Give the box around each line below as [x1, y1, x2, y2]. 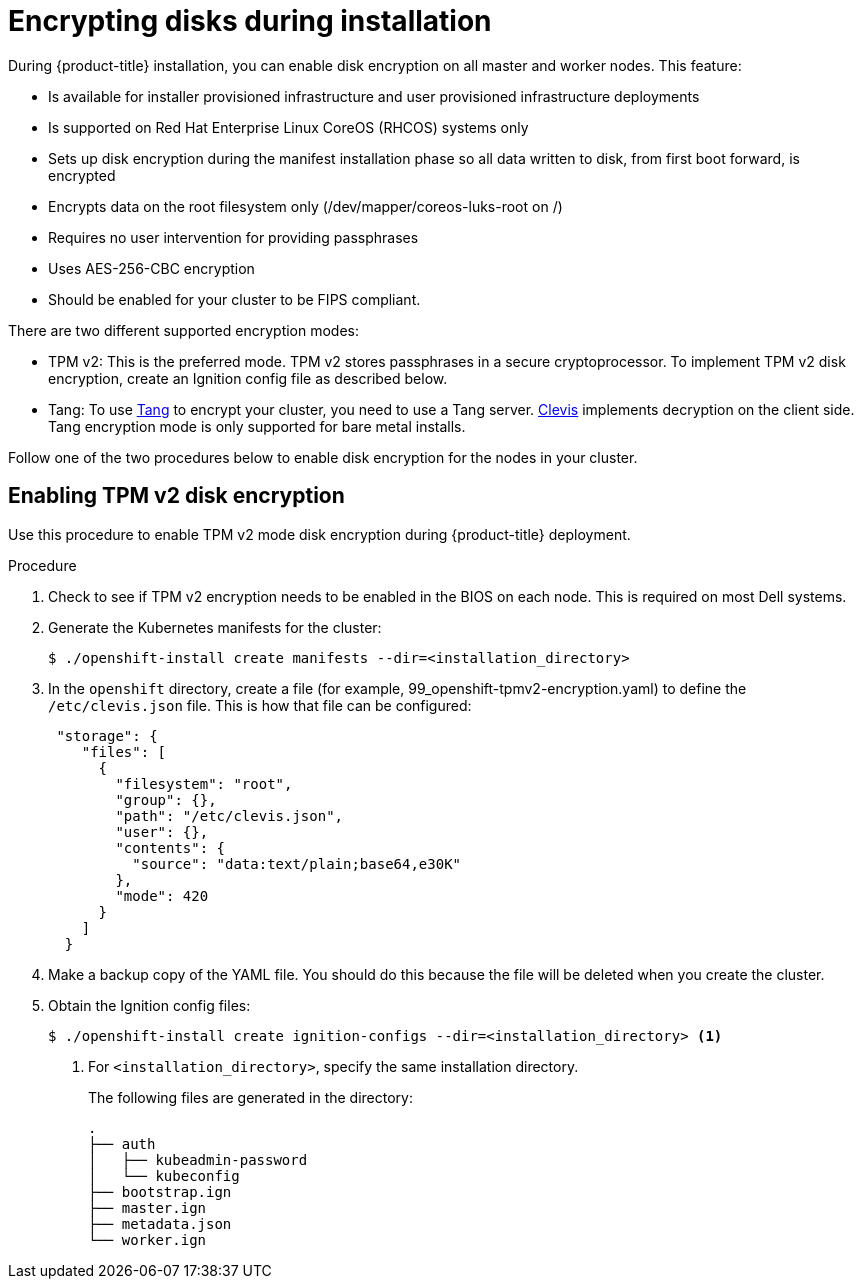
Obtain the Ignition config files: [48, 996, 251, 1014]
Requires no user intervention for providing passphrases [48, 228, 419, 246]
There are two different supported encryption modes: [8, 321, 360, 339]
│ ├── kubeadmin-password [88, 1151, 308, 1168]
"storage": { [56, 727, 158, 744]
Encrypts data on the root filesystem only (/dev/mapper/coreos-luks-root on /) [48, 197, 563, 215]
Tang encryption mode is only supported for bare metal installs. [48, 417, 466, 435]
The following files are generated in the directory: [88, 1088, 413, 1106]
